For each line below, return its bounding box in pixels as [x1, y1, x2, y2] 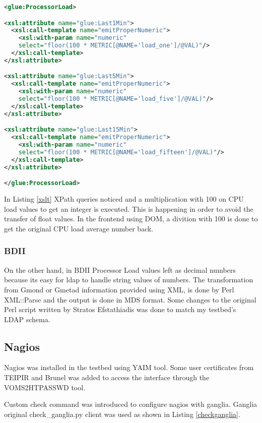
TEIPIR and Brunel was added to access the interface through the [4, 372, 210, 383]
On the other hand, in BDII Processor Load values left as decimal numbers [4, 264, 236, 275]
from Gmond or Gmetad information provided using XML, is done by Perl [4, 284, 234, 294]
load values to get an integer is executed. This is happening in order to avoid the [4, 203, 253, 214]
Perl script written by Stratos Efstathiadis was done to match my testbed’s [4, 304, 236, 315]
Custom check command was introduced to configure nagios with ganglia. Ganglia [4, 399, 257, 409]
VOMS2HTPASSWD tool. [4, 382, 86, 392]
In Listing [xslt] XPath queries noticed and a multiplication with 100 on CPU [4, 194, 244, 204]
